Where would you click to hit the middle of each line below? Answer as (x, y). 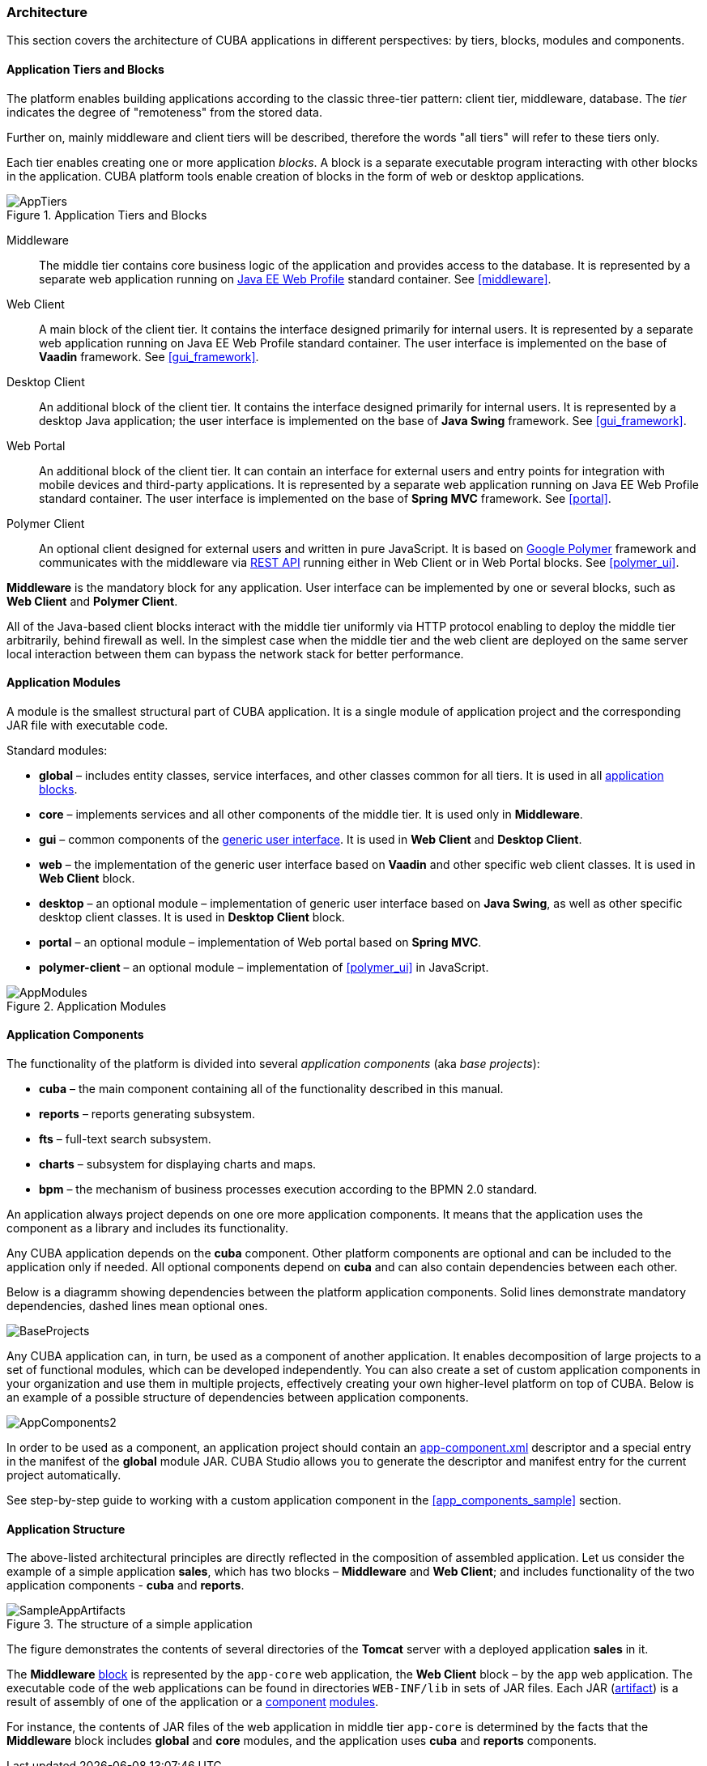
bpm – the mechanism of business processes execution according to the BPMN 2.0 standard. (288, 1189)
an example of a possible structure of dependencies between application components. (238, 1398)
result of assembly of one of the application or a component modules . (193, 1702)
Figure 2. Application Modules (87, 1006)
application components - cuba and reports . (126, 1585)
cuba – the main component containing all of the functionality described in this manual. (271, 1089)
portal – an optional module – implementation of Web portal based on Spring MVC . (260, 942)
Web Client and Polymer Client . (92, 601)
